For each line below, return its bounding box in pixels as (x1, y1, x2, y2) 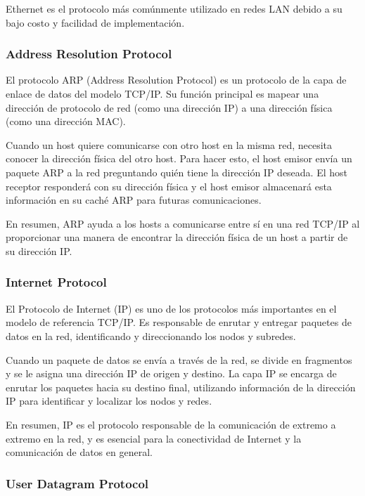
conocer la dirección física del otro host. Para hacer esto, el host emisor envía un (6, 151, 352, 166)
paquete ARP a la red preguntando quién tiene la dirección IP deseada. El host (6, 164, 348, 179)
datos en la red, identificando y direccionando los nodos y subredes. (6, 328, 296, 343)
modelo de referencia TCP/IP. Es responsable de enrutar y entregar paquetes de (6, 315, 352, 329)
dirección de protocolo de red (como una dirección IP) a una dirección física (6, 100, 333, 115)
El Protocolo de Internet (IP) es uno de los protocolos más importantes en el (6, 301, 337, 315)
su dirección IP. (6, 243, 72, 258)
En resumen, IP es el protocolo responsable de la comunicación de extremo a (6, 417, 336, 431)
